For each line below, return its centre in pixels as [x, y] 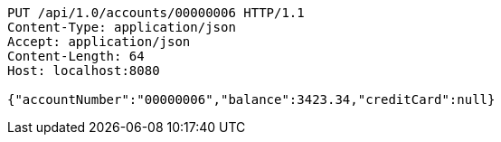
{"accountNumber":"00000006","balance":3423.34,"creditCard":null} [251, 99]
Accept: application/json [99, 42]
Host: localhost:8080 [84, 71]
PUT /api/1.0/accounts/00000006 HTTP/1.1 [156, 13]
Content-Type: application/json [122, 27]
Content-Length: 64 [76, 56]
